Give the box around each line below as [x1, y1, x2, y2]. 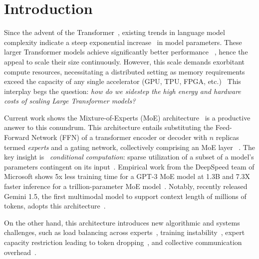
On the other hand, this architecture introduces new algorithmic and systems [4, 217, 240, 227]
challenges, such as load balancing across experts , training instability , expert [4, 227, 245, 237]
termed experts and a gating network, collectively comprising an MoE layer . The [4, 141, 255, 152]
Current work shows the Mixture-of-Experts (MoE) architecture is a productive [4, 112, 251, 122]
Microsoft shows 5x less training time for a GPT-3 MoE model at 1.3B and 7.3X [4, 171, 251, 181]
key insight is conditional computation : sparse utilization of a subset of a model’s [4, 151, 254, 162]
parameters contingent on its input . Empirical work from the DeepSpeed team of [4, 161, 255, 171]
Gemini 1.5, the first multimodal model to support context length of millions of [4, 190, 247, 201]
